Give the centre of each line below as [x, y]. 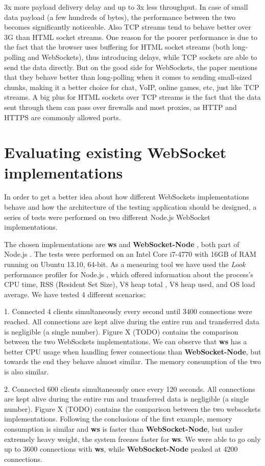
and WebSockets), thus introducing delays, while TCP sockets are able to [142, 57]
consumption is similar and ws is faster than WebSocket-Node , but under [124, 428]
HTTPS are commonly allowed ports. [63, 117]
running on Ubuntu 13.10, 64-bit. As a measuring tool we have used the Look [125, 264]
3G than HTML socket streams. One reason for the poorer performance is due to [131, 37]
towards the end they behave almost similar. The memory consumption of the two [133, 361]
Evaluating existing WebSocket [115, 152]
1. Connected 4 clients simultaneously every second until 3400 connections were [128, 311]
